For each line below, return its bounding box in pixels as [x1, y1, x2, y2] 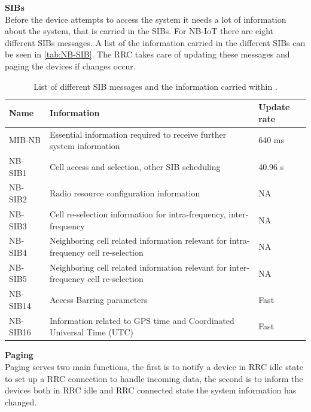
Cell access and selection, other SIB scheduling [49, 160, 221, 172]
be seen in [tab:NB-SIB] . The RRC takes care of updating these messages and [5, 48, 290, 60]
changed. [5, 395, 37, 408]
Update [258, 101, 290, 113]
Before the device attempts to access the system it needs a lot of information [5, 13, 286, 25]
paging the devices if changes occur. [5, 59, 136, 72]
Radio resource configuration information [49, 187, 200, 199]
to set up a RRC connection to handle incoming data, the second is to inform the [5, 372, 303, 384]
